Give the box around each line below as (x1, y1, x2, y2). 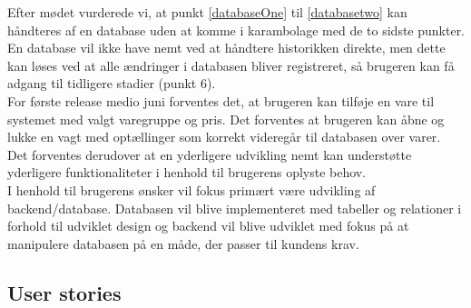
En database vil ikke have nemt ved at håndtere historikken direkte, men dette (7, 38, 446, 57)
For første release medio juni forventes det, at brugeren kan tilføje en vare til (7, 91, 435, 110)
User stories (7, 278, 122, 306)
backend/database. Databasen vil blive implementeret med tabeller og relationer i (7, 198, 462, 217)
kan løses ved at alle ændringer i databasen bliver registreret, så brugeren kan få (7, 55, 455, 75)
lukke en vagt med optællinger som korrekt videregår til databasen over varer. (7, 127, 441, 146)
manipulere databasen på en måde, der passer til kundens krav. (7, 233, 359, 253)
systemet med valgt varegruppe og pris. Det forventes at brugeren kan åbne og (7, 109, 445, 128)
